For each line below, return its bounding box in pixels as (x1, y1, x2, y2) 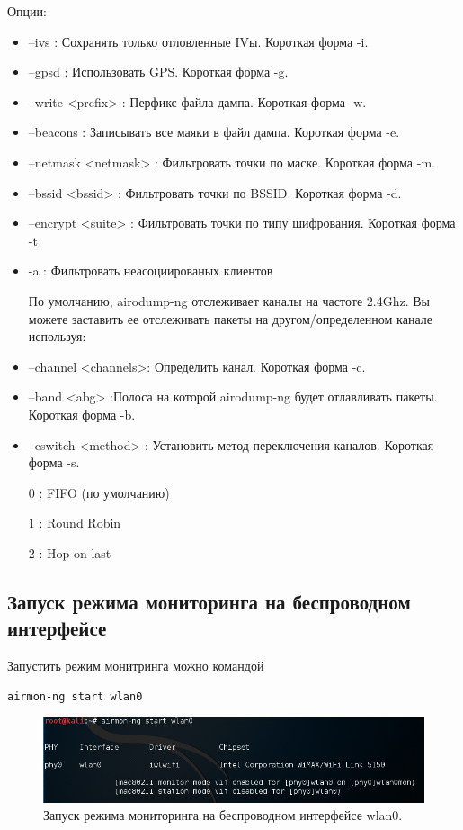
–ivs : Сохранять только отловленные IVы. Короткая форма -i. (28, 32, 369, 50)
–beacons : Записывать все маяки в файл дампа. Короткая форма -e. (28, 122, 400, 141)
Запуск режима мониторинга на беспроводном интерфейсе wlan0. (43, 806, 403, 825)
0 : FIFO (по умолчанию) (28, 483, 170, 501)
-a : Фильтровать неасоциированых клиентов (28, 261, 273, 280)
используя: (28, 327, 86, 346)
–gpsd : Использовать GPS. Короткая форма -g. (28, 62, 289, 81)
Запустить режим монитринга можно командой (7, 656, 264, 675)
